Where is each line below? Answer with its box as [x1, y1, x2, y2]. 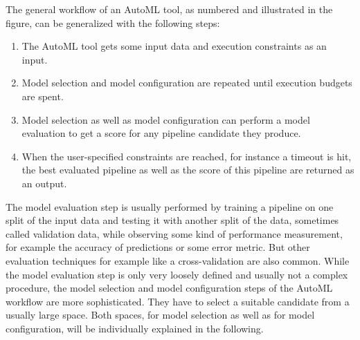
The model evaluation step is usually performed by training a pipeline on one [6, 199, 334, 214]
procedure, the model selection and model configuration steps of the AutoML [6, 281, 333, 295]
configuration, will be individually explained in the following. [6, 321, 264, 335]
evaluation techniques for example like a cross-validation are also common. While [6, 253, 350, 267]
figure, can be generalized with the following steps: [6, 15, 220, 30]
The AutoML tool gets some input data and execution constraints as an [21, 39, 327, 53]
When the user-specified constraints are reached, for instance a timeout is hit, [21, 149, 352, 163]
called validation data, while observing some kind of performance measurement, [6, 226, 343, 240]
